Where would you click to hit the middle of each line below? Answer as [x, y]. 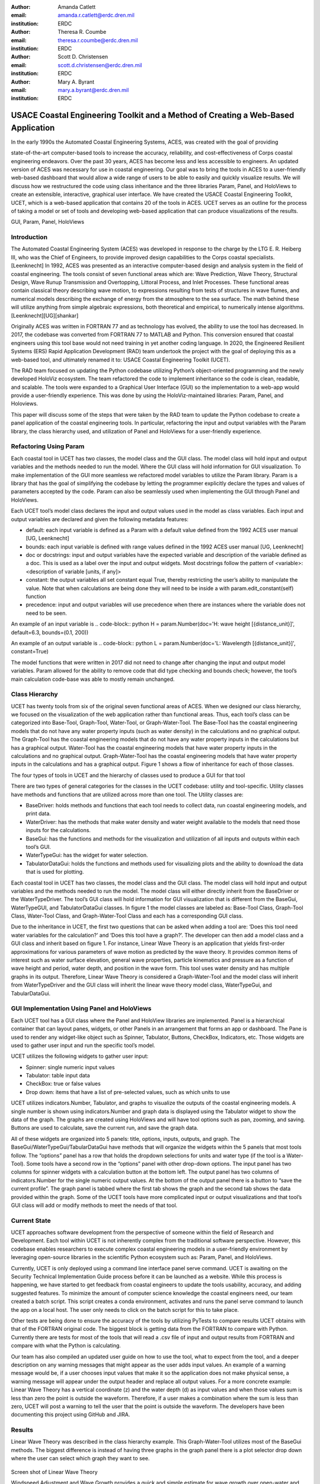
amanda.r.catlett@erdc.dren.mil [96, 15]
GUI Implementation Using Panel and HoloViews [81, 1009]
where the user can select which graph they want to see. [80, 1458]
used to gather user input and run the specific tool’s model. [83, 1045]
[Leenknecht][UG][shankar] [45, 315]
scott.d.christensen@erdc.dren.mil [100, 65]
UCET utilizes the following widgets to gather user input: [80, 1056]
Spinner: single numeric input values [70, 1067]
